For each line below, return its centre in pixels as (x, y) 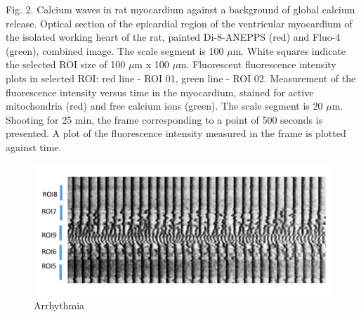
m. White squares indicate (289, 50)
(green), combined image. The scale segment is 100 (115, 50)
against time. (34, 147)
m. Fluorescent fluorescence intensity (257, 64)
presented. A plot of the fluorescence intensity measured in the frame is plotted (176, 133)
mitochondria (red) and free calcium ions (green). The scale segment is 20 (164, 106)
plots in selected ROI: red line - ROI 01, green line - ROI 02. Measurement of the (181, 78)
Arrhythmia (59, 305)
